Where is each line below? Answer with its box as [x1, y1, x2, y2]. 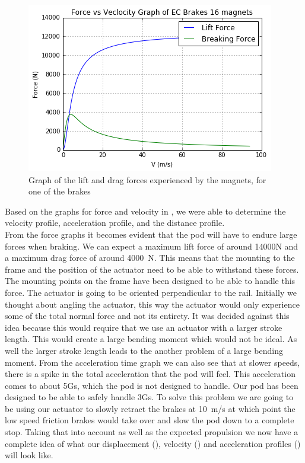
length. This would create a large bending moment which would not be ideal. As [5, 333, 297, 345]
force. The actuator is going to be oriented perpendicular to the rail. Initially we [5, 286, 297, 298]
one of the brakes [28, 185, 91, 197]
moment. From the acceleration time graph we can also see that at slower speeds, [5, 356, 300, 368]
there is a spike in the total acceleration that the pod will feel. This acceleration [5, 368, 296, 380]
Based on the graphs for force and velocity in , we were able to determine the [5, 205, 286, 217]
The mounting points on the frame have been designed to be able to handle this [5, 274, 296, 287]
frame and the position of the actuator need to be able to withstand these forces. [5, 263, 299, 275]
